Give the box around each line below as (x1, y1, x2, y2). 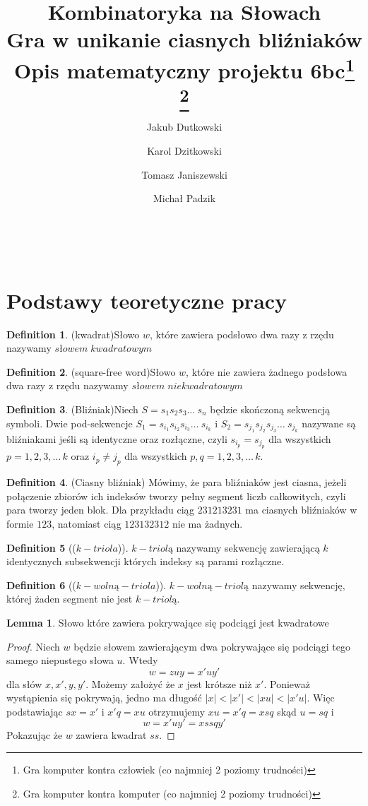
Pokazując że (6, 728, 63, 742)
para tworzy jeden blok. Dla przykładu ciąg (6, 502, 194, 517)
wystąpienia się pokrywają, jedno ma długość (6, 690, 202, 705)
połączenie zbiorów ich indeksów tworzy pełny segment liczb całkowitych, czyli (6, 488, 346, 503)
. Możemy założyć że (85, 676, 175, 691)
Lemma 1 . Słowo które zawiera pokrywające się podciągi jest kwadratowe (6, 615, 329, 629)
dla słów (6, 676, 42, 691)
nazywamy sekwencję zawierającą (176, 540, 320, 555)
